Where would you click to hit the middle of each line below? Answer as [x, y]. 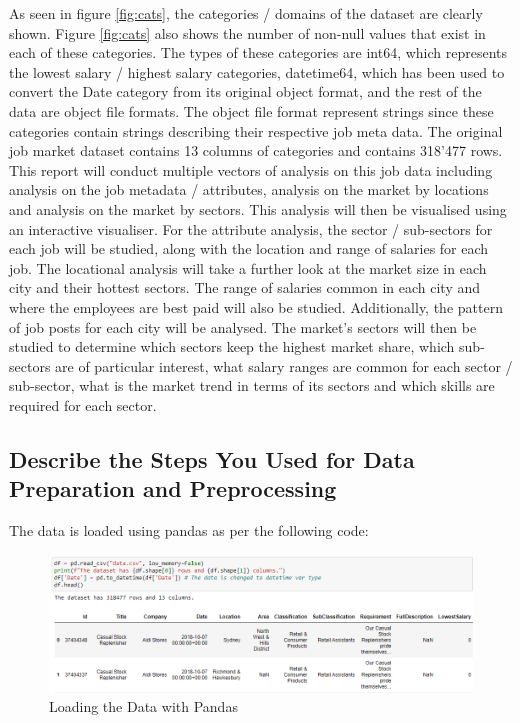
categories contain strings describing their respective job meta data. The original [256, 130]
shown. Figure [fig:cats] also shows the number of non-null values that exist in [247, 32]
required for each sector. [83, 404]
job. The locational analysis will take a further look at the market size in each [248, 267]
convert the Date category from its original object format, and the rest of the [245, 91]
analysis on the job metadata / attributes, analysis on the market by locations [249, 189]
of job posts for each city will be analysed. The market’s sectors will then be [243, 326]
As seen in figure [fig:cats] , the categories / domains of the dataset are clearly [246, 13]
